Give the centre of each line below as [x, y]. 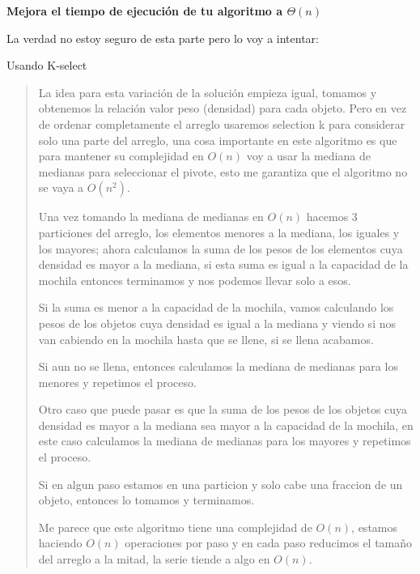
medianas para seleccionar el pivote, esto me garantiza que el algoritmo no [223, 171]
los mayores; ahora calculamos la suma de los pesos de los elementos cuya [221, 248]
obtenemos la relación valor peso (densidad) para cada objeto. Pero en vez [223, 108]
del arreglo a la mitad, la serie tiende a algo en [154, 559]
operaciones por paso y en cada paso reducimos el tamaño [269, 543]
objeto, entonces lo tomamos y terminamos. [146, 500]
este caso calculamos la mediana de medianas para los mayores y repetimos [225, 441]
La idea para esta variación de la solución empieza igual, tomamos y [208, 92]
